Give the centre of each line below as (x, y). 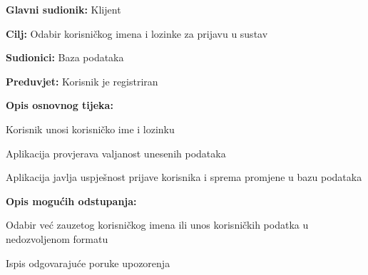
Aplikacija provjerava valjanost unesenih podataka (116, 153)
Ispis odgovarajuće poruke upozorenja (88, 263)
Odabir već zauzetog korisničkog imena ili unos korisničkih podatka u (157, 225)
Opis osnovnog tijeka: (60, 105)
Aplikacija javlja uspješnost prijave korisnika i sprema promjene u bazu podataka (184, 177)
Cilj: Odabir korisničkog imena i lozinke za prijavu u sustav (137, 33)
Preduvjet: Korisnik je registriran (82, 81)
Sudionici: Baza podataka (65, 57)
